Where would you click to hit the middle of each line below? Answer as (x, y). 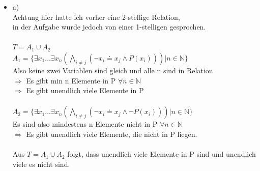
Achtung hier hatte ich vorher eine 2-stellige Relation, (96, 17)
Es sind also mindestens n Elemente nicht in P (85, 124)
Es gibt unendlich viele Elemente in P (85, 90)
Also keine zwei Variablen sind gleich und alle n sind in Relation (113, 70)
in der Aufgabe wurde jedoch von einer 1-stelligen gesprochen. (109, 27)
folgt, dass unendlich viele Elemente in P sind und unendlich (162, 154)
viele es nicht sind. (41, 164)
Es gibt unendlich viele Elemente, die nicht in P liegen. (112, 134)
